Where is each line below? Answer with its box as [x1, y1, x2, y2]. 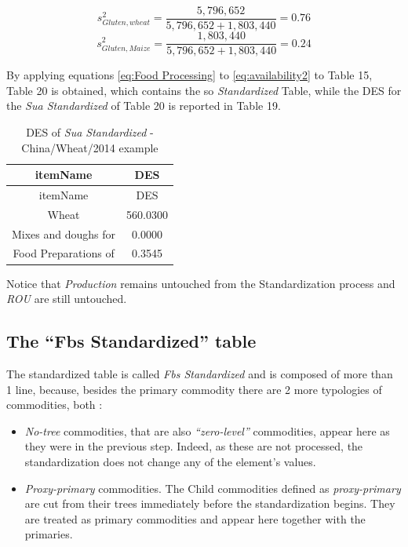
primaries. [24, 526, 73, 542]
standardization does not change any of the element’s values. [24, 453, 316, 469]
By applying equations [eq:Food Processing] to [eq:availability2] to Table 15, [6, 67, 373, 83]
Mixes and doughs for [12, 225, 116, 242]
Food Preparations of [13, 245, 115, 261]
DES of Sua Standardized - [26, 123, 154, 140]
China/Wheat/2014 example [21, 139, 158, 155]
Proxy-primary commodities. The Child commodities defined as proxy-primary [24, 480, 401, 496]
